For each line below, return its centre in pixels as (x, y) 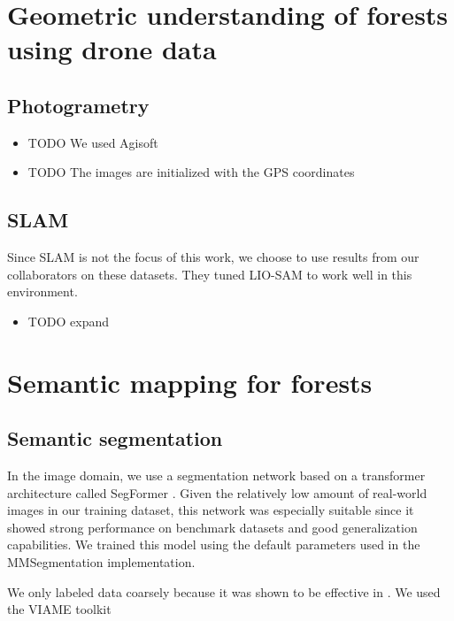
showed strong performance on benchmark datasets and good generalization (212, 527)
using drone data (112, 49)
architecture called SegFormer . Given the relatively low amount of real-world (217, 492)
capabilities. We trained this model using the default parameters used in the (214, 544)
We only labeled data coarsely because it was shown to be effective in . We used (224, 591)
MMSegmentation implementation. (101, 562)
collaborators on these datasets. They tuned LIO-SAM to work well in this (210, 274)
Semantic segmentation (115, 438)
